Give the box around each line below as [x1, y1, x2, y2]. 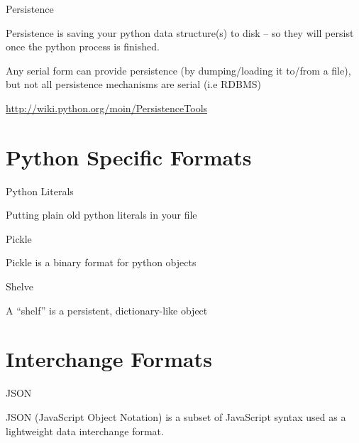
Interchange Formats [6, 344, 212, 373]
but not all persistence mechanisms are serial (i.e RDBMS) [6, 77, 261, 92]
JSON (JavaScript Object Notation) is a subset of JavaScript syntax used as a [6, 409, 346, 424]
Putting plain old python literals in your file [6, 207, 197, 222]
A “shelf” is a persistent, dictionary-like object [6, 302, 208, 317]
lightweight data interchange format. [6, 423, 164, 438]
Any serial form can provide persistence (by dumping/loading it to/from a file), [6, 62, 351, 77]
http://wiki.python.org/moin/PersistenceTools [6, 100, 208, 115]
